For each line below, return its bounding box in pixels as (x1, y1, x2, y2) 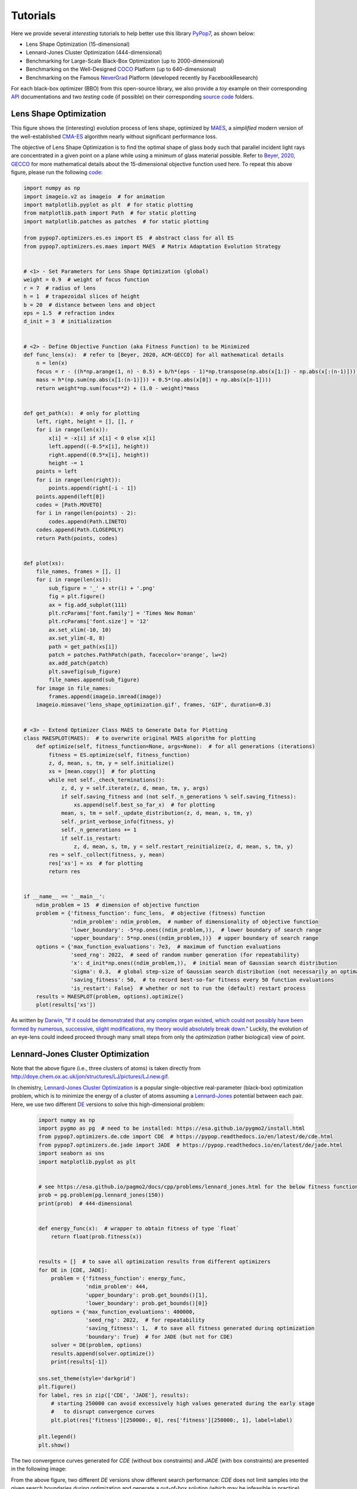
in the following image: (11, 1465, 67, 1472)
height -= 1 (48, 460, 83, 467)
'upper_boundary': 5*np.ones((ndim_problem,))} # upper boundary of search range (70, 935, 318, 942)
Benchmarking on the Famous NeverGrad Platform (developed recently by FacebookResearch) (26, 74, 258, 81)
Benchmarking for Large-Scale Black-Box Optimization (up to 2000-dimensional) (26, 57, 224, 64)
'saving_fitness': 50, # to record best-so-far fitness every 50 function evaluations (70, 977, 334, 983)
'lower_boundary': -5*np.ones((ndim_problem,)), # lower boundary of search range (70, 926, 322, 933)
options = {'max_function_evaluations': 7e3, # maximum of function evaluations (36, 943, 281, 950)
